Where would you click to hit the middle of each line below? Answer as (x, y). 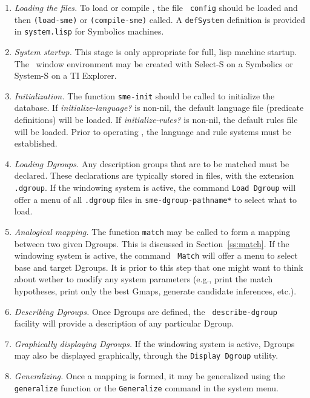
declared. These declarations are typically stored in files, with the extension (154, 175)
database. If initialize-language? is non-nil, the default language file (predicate (159, 108)
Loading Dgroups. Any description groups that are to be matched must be (152, 163)
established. (36, 143)
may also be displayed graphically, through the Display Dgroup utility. (146, 355)
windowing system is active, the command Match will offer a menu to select (156, 255)
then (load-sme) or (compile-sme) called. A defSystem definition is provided (160, 19)
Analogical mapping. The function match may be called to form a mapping (152, 231)
